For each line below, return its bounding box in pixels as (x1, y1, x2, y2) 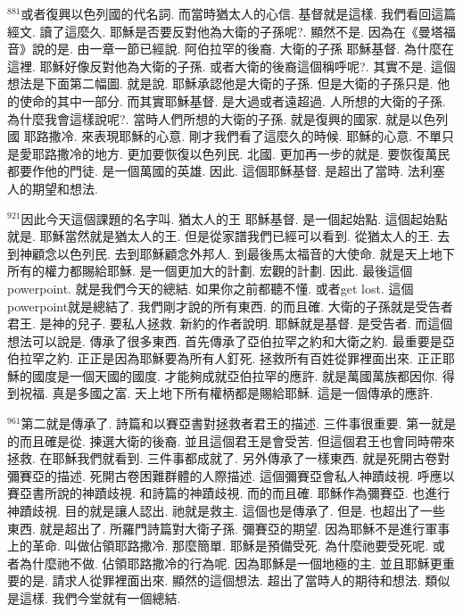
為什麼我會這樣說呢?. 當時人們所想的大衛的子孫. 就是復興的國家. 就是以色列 (7, 109, 449, 128)
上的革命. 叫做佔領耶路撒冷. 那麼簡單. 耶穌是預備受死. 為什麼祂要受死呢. (7, 536, 429, 555)
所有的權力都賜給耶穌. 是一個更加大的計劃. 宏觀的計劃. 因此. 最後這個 (7, 261, 413, 280)
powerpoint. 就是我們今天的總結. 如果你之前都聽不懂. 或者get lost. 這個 (7, 278, 414, 297)
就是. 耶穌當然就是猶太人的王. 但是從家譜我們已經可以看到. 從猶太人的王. (7, 227, 434, 245)
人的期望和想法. (7, 178, 98, 197)
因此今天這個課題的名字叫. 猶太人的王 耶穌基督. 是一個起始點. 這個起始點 (21, 209, 448, 228)
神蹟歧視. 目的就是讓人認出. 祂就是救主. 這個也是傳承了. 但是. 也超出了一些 (7, 501, 445, 520)
